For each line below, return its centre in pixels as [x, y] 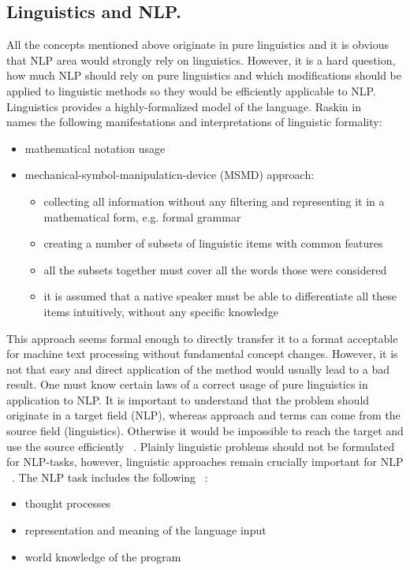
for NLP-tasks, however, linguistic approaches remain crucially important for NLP [205, 462]
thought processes [68, 503]
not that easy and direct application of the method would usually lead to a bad [198, 369]
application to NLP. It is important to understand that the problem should [188, 399]
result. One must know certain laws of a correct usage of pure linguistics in [187, 384]
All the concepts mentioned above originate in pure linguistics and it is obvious [198, 45]
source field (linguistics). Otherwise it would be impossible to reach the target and [205, 431]
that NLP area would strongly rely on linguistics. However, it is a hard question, [201, 60]
